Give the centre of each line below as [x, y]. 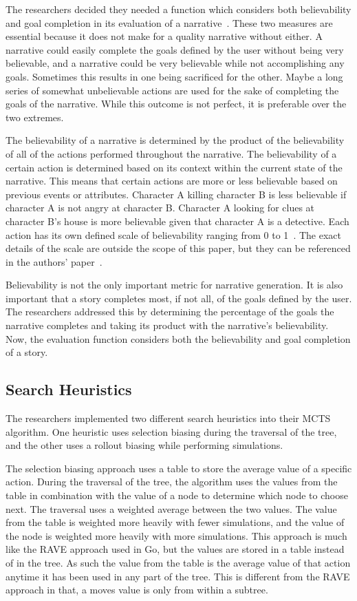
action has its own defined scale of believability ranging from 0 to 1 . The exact [173, 234]
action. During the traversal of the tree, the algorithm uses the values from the [172, 482]
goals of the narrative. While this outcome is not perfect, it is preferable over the [176, 104]
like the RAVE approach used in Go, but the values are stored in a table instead [175, 549]
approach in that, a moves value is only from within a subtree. [137, 590]
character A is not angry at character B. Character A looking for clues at [160, 208]
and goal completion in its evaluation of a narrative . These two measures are [169, 22]
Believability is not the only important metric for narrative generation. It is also [174, 285]
